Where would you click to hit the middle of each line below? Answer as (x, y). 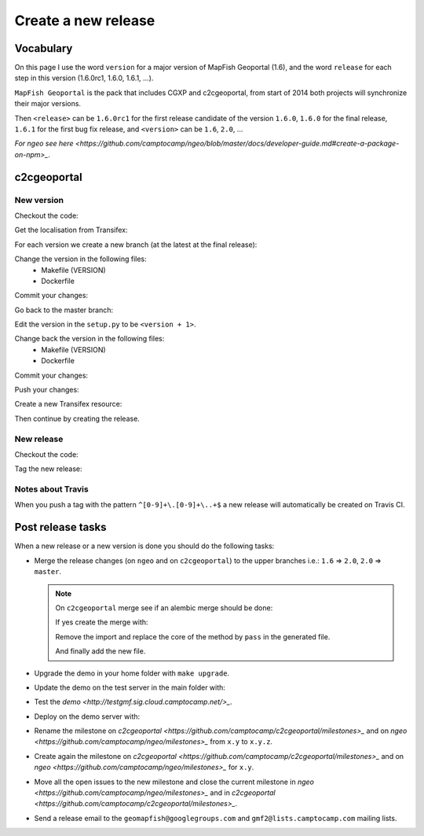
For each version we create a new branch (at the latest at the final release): (136, 245)
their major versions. (48, 104)
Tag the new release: (48, 469)
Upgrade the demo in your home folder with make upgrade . (132, 673)
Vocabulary (44, 48)
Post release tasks (60, 527)
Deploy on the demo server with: (87, 716)
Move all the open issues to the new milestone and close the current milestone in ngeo (174, 782)
